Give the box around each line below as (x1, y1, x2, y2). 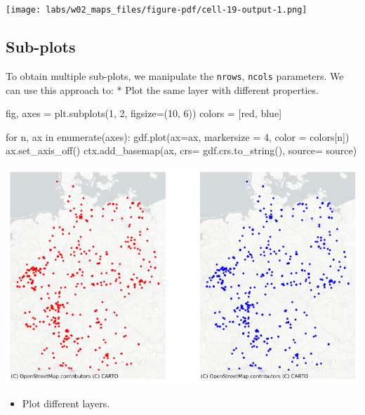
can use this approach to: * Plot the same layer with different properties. (6, 82, 319, 97)
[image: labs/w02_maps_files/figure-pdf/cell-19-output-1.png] (6, 5, 307, 15)
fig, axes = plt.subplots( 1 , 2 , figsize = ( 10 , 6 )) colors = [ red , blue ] (6, 106, 282, 121)
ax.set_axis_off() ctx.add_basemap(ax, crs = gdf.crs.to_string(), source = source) (6, 143, 357, 158)
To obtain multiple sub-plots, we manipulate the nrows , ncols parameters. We (6, 68, 344, 83)
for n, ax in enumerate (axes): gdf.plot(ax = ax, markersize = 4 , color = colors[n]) (6, 129, 350, 144)
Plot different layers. (22, 395, 110, 410)
